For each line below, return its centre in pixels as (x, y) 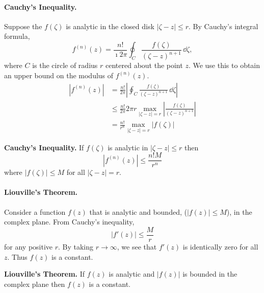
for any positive (29, 246)
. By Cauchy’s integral (223, 26)
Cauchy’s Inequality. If (44, 147)
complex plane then (35, 284)
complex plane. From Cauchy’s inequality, (69, 222)
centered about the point (144, 65)
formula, (17, 36)
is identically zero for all (220, 246)
